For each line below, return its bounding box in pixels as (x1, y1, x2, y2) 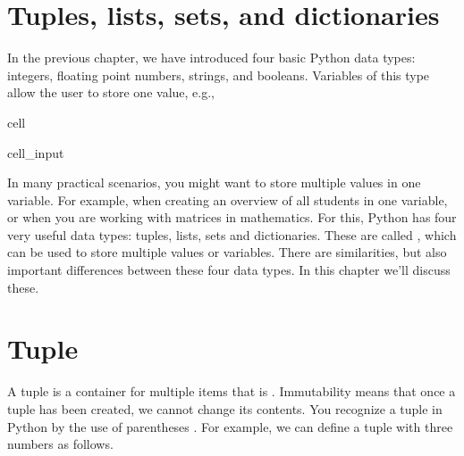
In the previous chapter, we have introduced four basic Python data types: (7, 48, 416, 67)
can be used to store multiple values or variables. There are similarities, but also (7, 243, 447, 261)
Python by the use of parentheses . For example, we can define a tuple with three (7, 417, 453, 435)
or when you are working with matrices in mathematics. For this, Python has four (7, 208, 457, 227)
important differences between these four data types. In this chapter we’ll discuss (7, 261, 451, 279)
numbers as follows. (7, 435, 114, 453)
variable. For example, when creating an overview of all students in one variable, (7, 190, 448, 209)
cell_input (7, 143, 64, 162)
